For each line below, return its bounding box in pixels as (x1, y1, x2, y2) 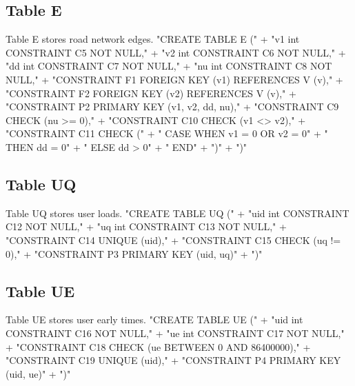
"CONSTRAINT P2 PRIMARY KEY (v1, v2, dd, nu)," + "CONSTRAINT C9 (6, 99, 339, 114)
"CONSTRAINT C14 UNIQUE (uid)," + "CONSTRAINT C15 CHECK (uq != (6, 232, 341, 247)
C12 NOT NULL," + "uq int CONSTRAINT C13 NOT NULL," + (6, 219, 287, 234)
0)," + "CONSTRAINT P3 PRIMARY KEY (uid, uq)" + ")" (6, 246, 263, 261)
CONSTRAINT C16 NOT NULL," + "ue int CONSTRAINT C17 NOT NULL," (6, 325, 345, 340)
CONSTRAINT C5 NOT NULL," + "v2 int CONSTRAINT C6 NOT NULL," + (6, 45, 346, 59)
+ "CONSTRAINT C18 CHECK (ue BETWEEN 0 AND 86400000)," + (6, 339, 311, 354)
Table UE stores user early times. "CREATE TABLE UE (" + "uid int (6, 312, 303, 327)
